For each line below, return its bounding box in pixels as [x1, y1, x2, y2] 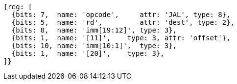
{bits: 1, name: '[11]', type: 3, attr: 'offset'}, [11, 34, 231, 42]
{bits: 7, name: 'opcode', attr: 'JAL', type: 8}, [11, 11, 231, 18]
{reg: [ [3, 3, 33, 11]
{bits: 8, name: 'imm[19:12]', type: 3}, [11, 26, 177, 34]
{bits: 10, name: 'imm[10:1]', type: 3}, [11, 42, 177, 50]
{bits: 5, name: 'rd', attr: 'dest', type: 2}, [11, 18, 235, 26]
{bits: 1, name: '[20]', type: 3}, [11, 50, 165, 57]
